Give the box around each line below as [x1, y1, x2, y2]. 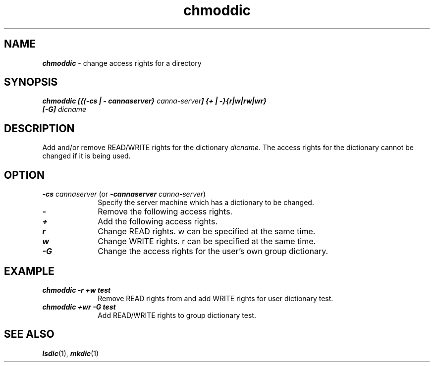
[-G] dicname [42, 105, 87, 114]
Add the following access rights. [98, 216, 218, 227]
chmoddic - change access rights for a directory [42, 58, 202, 67]
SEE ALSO [4, 328, 54, 341]
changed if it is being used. [42, 152, 131, 160]
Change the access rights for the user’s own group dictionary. [98, 246, 328, 257]
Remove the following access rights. [98, 207, 233, 217]
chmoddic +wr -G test [42, 302, 116, 311]
